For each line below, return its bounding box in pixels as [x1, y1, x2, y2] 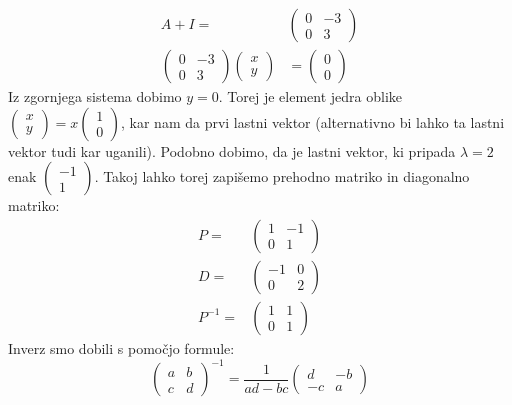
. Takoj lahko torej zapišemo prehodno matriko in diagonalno [94, 166, 470, 187]
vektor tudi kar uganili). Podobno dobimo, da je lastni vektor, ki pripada [8, 140, 456, 161]
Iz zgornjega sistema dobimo [8, 86, 182, 107]
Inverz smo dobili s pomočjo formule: [8, 337, 235, 358]
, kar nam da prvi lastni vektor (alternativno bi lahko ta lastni [121, 111, 505, 132]
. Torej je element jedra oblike [218, 86, 403, 107]
